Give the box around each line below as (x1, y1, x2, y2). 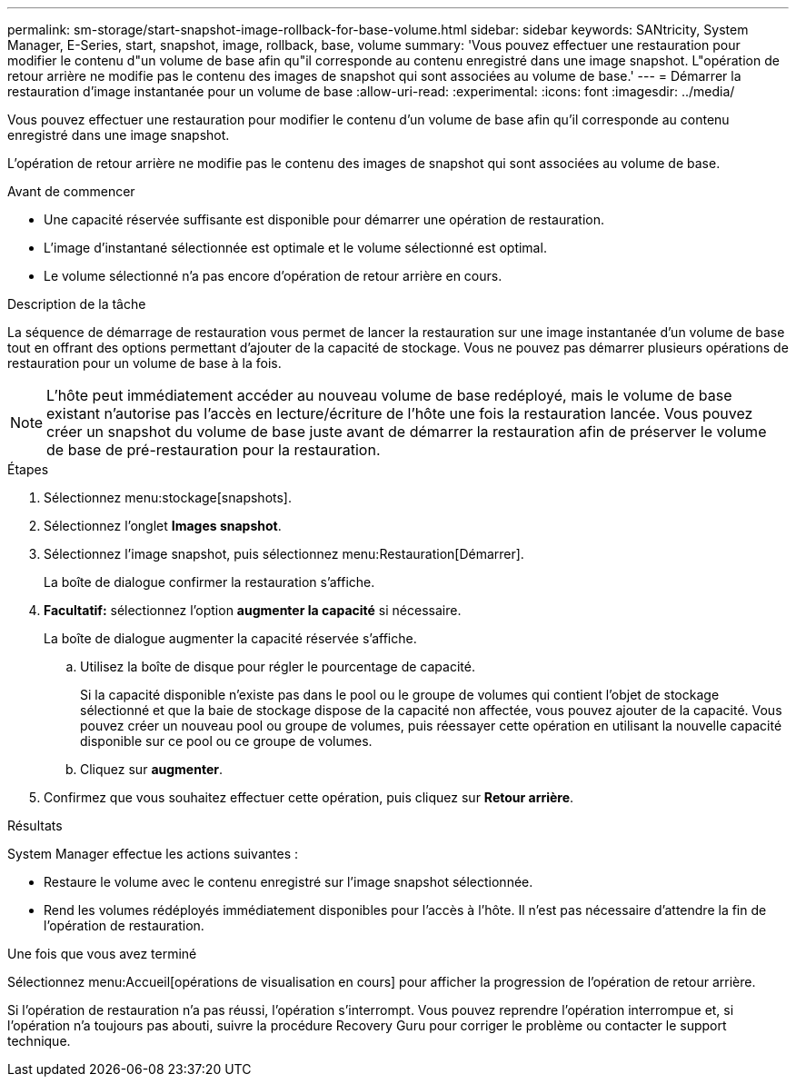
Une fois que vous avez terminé (7, 946, 197, 961)
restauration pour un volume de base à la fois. (7, 355, 282, 371)
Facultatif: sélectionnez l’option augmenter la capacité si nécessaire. (44, 602, 462, 618)
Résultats (7, 818, 63, 833)
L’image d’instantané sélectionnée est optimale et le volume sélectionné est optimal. (44, 240, 547, 255)
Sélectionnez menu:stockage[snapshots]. (44, 490, 292, 505)
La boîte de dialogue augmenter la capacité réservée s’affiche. (44, 631, 417, 646)
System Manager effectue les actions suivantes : (7, 846, 298, 861)
